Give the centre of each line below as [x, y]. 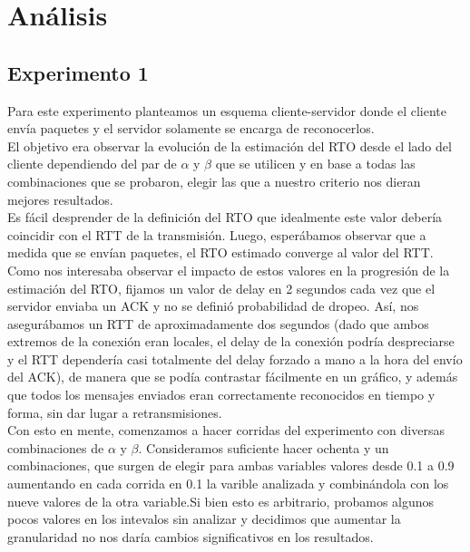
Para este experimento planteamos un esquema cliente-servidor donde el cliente [227, 110]
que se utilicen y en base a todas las [315, 164]
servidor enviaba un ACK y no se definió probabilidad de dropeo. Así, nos [213, 306]
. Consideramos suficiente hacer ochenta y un [264, 447]
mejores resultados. [60, 199]
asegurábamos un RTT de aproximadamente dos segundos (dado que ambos [218, 323]
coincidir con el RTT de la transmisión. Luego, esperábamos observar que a [217, 234]
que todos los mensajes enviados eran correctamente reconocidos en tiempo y [221, 395]
